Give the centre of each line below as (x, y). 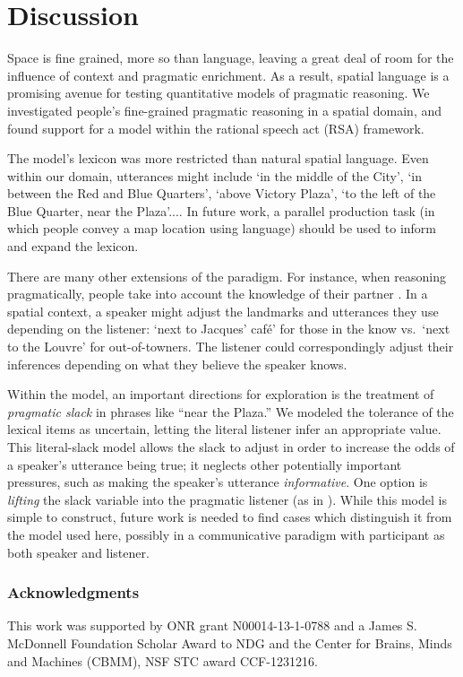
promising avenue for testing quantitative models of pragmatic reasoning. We (219, 93)
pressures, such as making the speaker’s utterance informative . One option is (218, 482)
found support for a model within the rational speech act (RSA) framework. (216, 128)
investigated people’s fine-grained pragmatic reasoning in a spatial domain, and (225, 110)
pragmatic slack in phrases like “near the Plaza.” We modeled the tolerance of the (231, 411)
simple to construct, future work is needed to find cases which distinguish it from (230, 517)
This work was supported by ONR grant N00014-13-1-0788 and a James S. (212, 625)
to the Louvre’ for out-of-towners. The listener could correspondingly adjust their (231, 347)
